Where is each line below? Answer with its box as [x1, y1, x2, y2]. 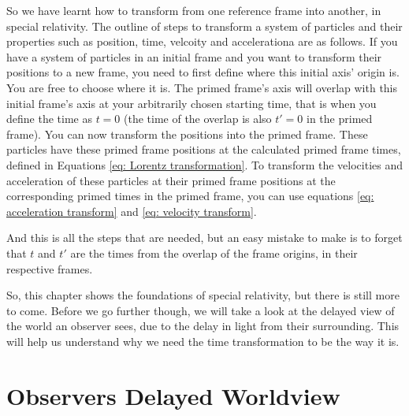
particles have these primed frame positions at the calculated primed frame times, [6, 141, 401, 158]
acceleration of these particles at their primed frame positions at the [6, 172, 336, 188]
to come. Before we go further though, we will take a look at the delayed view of [6, 302, 395, 318]
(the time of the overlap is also [124, 110, 272, 127]
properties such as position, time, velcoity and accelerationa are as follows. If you [6, 33, 398, 50]
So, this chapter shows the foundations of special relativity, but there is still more [6, 287, 400, 303]
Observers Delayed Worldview [6, 379, 340, 411]
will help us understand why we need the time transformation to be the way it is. [6, 332, 400, 349]
